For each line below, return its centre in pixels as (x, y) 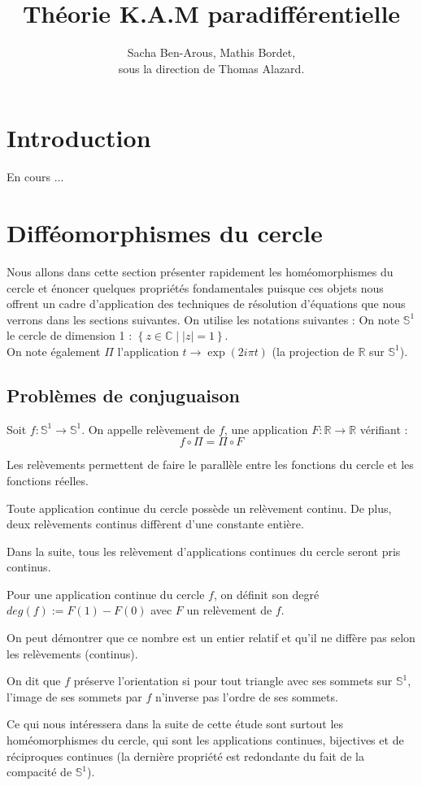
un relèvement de (229, 610)
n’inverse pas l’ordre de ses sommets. (246, 696)
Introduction (79, 138)
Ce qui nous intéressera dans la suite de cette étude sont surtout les (175, 724)
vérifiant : (384, 429)
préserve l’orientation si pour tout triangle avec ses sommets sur (233, 681)
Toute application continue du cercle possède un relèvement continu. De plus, (199, 508)
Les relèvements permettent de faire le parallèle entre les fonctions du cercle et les (210, 465)
